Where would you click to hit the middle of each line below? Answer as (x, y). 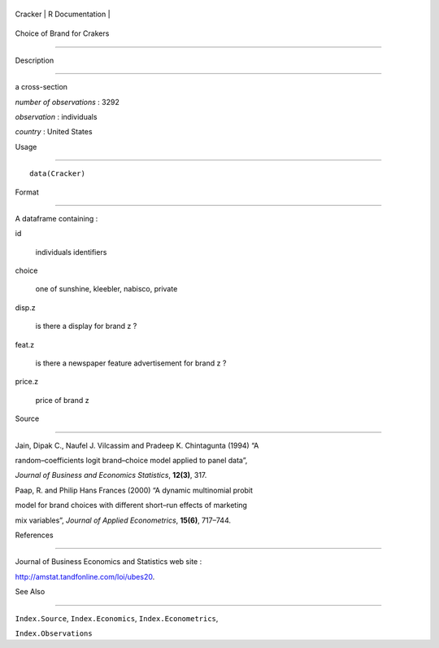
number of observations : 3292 (67, 102)
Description (35, 60)
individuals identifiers (71, 252)
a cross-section (41, 87)
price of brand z (62, 400)
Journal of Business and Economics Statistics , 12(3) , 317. (111, 475)
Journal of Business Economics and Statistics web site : (109, 562)
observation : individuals (56, 116)
